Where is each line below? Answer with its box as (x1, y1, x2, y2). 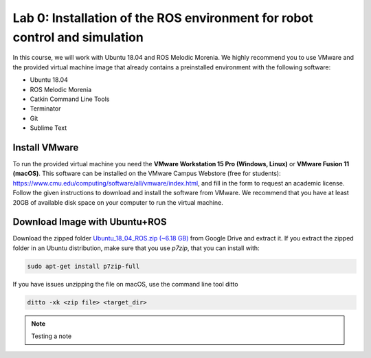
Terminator (30, 104, 61, 113)
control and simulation (12, 30, 144, 45)
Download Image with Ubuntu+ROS (12, 216, 167, 228)
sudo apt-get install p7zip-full (27, 262, 140, 270)
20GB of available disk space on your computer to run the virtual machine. (12, 198, 223, 206)
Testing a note (31, 332, 72, 340)
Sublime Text (30, 124, 67, 132)
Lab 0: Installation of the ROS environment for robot (12, 10, 313, 25)
